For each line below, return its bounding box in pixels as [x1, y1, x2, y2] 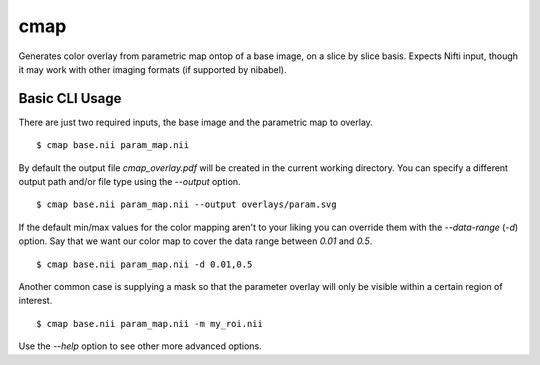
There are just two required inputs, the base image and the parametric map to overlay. [18, 116, 374, 128]
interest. [18, 295, 53, 307]
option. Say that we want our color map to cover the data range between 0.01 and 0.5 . [18, 235, 373, 247]
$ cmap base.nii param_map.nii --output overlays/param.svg [36, 199, 337, 210]
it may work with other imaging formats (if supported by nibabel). [18, 63, 287, 75]
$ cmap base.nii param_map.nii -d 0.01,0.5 [36, 258, 253, 270]
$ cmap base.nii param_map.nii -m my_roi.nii [36, 318, 264, 329]
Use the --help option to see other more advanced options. [18, 340, 262, 352]
